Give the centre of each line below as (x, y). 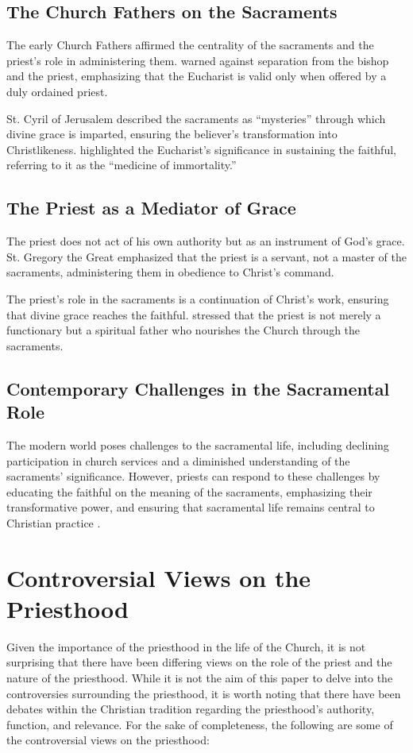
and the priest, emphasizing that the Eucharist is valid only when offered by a (197, 76)
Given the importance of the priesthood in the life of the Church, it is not (186, 646)
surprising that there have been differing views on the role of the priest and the (199, 662)
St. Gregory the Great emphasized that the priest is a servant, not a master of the (207, 256)
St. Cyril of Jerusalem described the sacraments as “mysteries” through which (196, 118)
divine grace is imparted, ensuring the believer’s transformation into (172, 134)
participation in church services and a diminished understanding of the (178, 460)
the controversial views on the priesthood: (108, 740)
